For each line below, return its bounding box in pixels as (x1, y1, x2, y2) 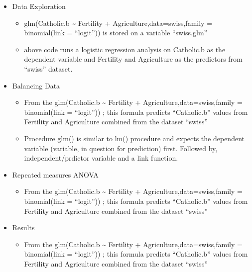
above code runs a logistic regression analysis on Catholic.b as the (24, 44, 226, 54)
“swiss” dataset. (24, 63, 73, 74)
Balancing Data (12, 80, 60, 91)
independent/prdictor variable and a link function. (24, 153, 178, 163)
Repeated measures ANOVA (12, 169, 99, 180)
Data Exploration (12, 1, 66, 11)
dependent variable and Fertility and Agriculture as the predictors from (24, 54, 243, 64)
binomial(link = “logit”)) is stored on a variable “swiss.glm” (24, 27, 208, 38)
